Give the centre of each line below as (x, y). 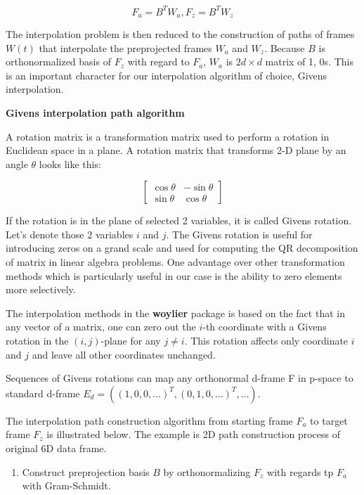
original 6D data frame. (56, 448)
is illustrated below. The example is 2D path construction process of (193, 434)
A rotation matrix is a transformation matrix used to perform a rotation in (168, 136)
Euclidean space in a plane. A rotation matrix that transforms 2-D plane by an (176, 150)
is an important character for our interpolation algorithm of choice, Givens (167, 75)
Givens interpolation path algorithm (95, 112)
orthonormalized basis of (58, 62)
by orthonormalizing (207, 471)
